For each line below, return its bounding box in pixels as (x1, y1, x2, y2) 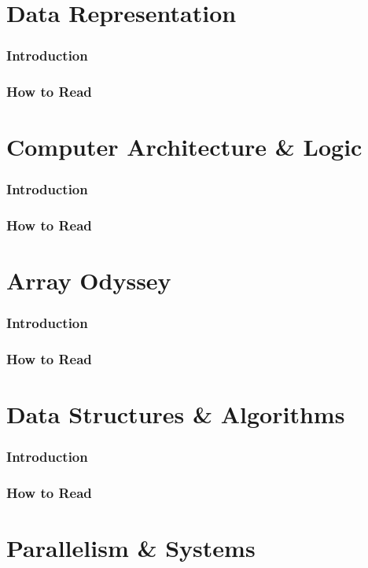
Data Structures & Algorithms (6, 398, 345, 430)
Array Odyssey (6, 264, 171, 297)
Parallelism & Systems (6, 532, 256, 564)
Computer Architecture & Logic (6, 131, 362, 163)
